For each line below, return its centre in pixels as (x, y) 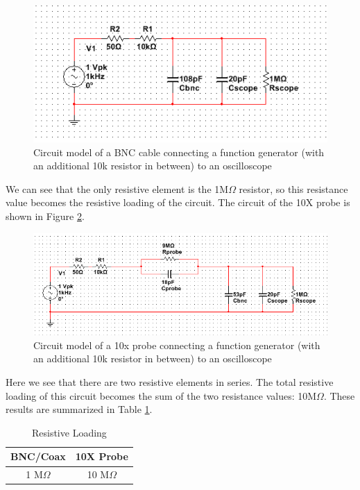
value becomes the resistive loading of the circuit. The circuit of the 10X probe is (178, 202)
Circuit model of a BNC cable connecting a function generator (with (179, 152)
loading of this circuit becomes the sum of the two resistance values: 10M (161, 395)
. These (339, 395)
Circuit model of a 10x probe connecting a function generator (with (177, 345)
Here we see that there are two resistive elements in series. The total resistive (170, 382)
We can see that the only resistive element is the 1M (117, 188)
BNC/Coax (38, 456)
